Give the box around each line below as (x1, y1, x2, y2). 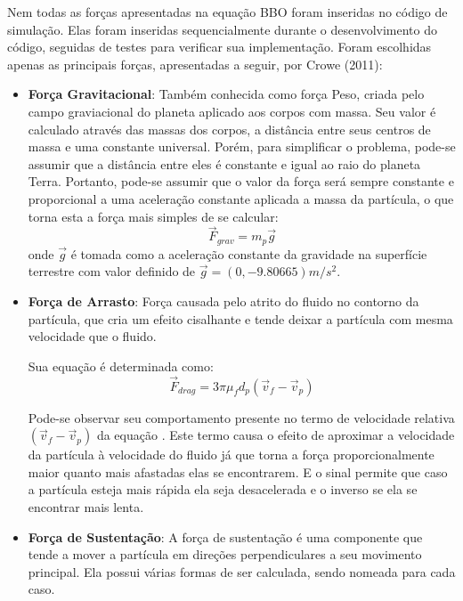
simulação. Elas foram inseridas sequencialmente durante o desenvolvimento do (7, 20, 437, 38)
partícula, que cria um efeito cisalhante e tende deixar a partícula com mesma (28, 309, 453, 328)
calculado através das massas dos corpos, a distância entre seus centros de (28, 119, 431, 138)
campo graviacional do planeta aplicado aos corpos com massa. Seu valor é (28, 102, 436, 120)
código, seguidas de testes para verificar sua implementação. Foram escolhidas (7, 37, 432, 56)
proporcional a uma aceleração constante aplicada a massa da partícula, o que (28, 189, 454, 207)
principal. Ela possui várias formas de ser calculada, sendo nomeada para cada (28, 562, 456, 581)
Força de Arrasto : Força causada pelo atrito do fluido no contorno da (28, 291, 419, 310)
